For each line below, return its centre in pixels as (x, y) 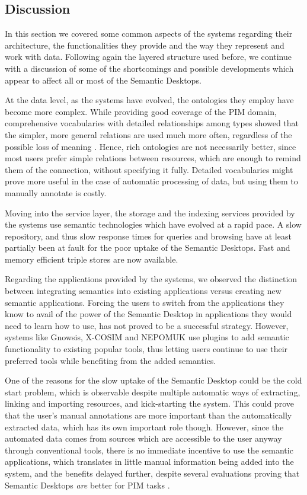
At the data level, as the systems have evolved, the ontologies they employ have (149, 100)
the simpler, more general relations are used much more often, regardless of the (148, 134)
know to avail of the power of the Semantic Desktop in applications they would (148, 314)
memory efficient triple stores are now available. (92, 259)
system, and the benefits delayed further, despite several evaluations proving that (152, 473)
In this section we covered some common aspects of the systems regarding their (149, 33)
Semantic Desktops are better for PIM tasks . (87, 485)
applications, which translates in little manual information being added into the (149, 462)
